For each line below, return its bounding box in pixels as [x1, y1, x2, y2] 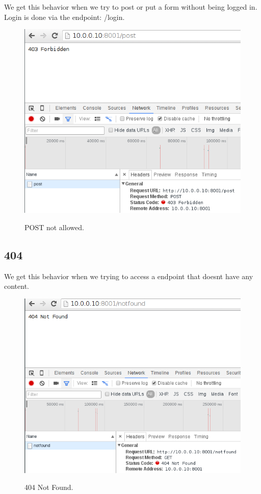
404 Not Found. [24, 482, 73, 492]
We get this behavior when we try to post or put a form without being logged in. [4, 2, 257, 12]
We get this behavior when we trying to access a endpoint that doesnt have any [4, 270, 253, 281]
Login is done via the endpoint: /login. [4, 11, 125, 22]
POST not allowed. [24, 221, 84, 232]
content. [4, 281, 29, 291]
